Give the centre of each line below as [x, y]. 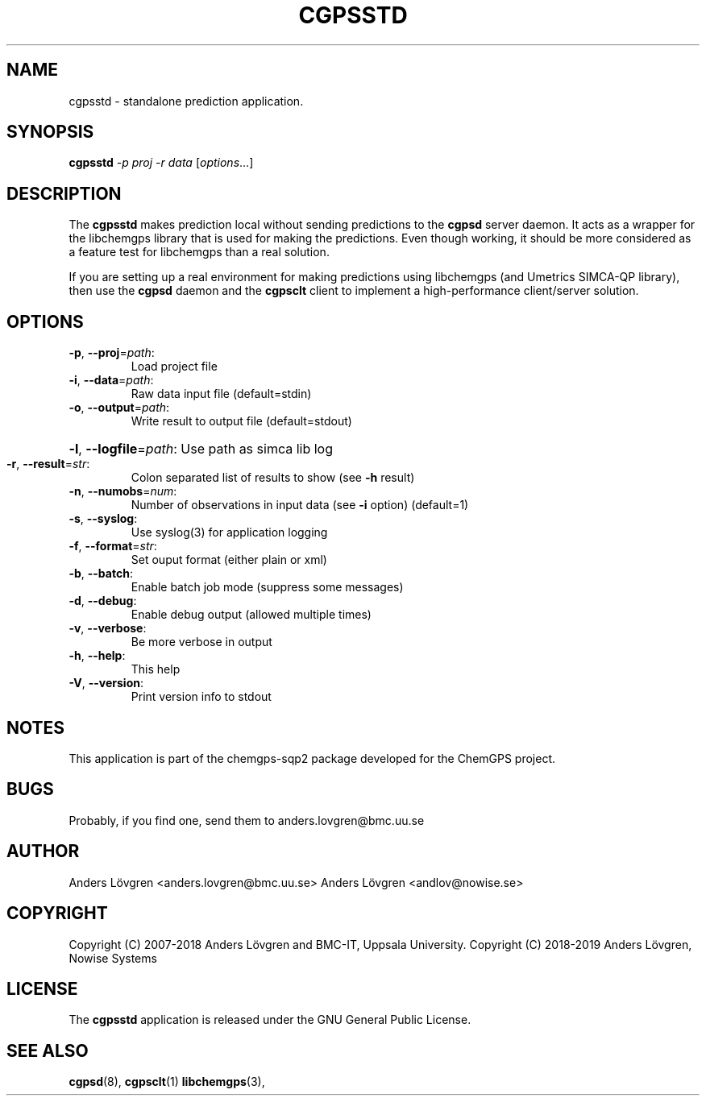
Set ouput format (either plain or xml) [229, 560]
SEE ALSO [48, 1050]
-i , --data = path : [111, 380]
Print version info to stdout [201, 697]
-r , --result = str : [48, 464]
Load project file [174, 367]
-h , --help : [97, 656]
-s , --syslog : [103, 519]
